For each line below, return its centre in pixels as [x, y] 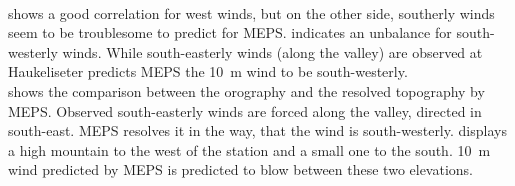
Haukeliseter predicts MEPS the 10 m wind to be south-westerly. [208, 71]
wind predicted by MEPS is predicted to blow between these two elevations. [241, 169]
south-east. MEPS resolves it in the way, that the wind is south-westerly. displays [257, 130]
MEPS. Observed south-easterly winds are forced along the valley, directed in [245, 110]
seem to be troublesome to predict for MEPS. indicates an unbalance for [230, 32]
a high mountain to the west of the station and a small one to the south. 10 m [249, 149]
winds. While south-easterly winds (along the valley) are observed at [272, 51]
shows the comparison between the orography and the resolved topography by [246, 90]
